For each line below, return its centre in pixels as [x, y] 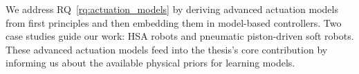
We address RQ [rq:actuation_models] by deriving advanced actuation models [172, 9]
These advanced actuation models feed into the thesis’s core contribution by [167, 49]
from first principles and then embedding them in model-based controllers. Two [174, 22]
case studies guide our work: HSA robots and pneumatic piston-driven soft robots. [180, 36]
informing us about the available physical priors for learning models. [150, 63]
